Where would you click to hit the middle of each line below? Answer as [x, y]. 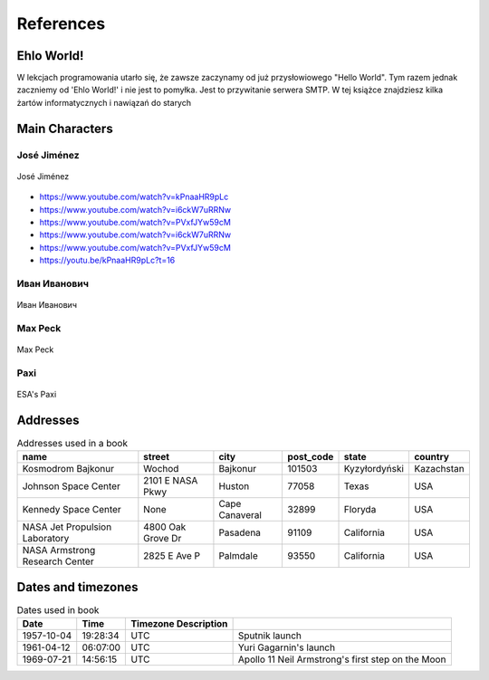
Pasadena [240, 532]
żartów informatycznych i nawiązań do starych [104, 102]
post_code [311, 457]
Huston [234, 486]
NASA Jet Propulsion [67, 527]
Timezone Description [179, 624]
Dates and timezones [78, 587]
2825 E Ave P [172, 556]
